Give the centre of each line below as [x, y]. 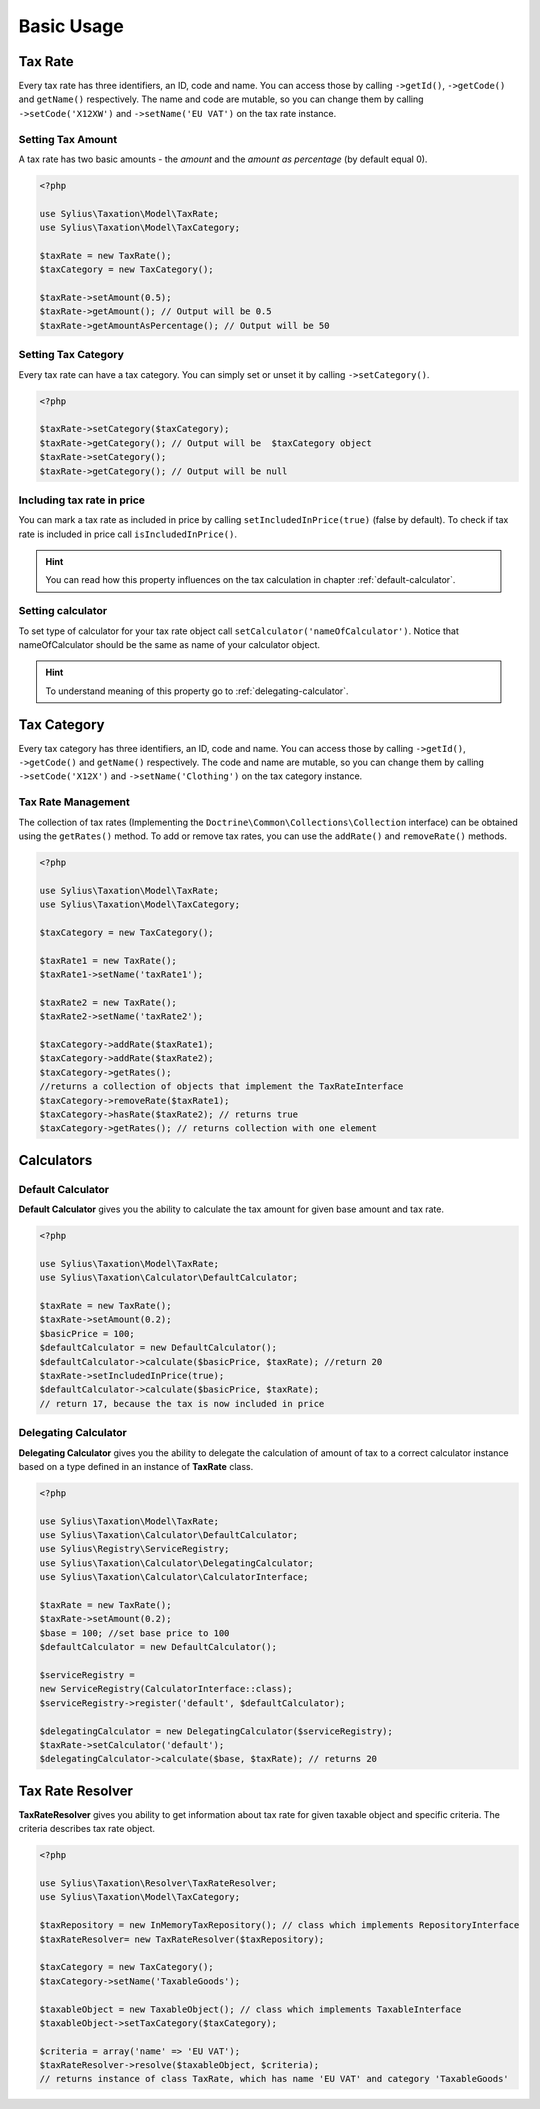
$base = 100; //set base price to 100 [134, 1633]
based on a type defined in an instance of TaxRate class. [136, 1466]
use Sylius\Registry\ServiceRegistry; [134, 1549]
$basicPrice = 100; [87, 1333]
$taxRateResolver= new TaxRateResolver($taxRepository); [182, 1939]
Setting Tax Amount [68, 139]
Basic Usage [71, 26]
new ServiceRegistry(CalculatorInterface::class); [166, 1689]
